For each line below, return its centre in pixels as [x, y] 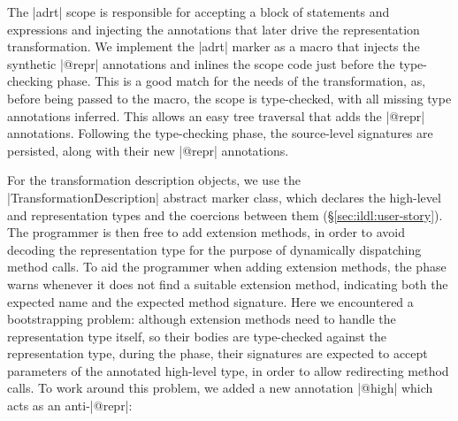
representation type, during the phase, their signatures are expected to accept [218, 353]
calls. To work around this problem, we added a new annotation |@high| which [220, 388]
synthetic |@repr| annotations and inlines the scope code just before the [201, 63]
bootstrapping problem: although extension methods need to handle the [202, 319]
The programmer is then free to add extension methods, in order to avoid [206, 232]
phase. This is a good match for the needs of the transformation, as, [241, 81]
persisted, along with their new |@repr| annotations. [148, 150]
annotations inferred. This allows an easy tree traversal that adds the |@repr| [216, 115]
